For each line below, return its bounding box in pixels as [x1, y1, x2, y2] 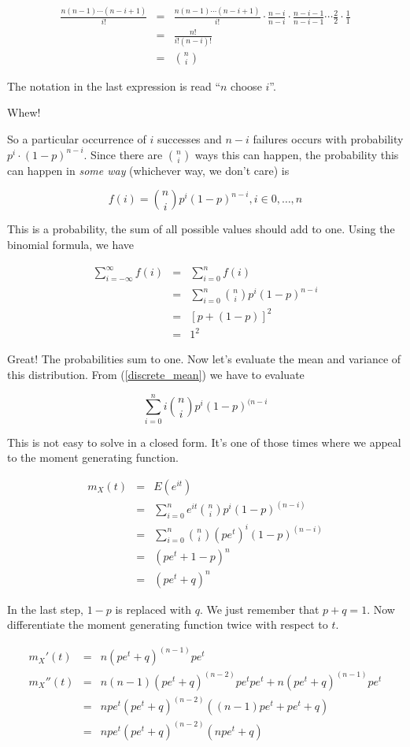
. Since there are [83, 146, 163, 162]
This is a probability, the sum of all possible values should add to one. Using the [7, 221, 395, 237]
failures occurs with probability [253, 130, 404, 147]
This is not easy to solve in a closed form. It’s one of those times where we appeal [7, 433, 401, 450]
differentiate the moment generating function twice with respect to [7, 616, 328, 633]
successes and [157, 130, 222, 147]
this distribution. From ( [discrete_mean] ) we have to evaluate [7, 366, 305, 382]
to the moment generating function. [7, 449, 179, 466]
